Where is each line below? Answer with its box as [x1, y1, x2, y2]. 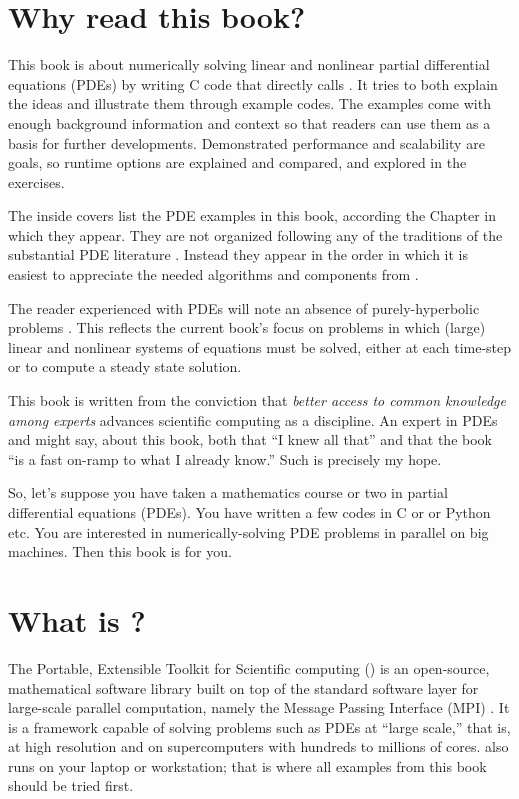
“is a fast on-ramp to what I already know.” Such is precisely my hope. [8, 448, 442, 469]
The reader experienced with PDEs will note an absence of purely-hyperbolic [8, 297, 480, 318]
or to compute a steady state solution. [8, 356, 242, 377]
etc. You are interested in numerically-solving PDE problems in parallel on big [8, 521, 489, 542]
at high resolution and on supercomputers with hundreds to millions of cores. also [8, 736, 509, 757]
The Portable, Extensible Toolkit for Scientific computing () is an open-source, [8, 657, 490, 678]
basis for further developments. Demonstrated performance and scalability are [8, 132, 485, 153]
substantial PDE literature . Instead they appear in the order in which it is [8, 244, 469, 265]
